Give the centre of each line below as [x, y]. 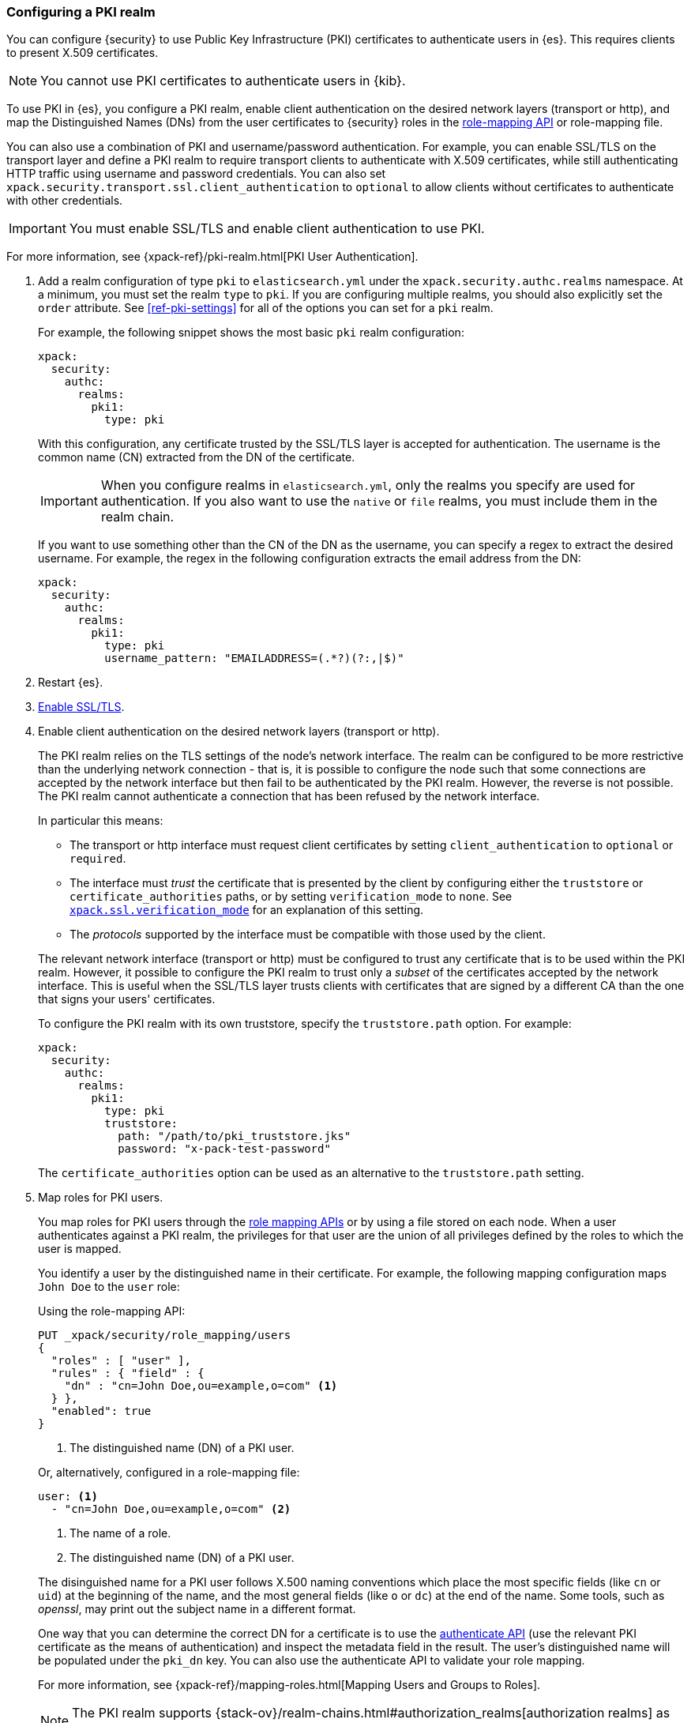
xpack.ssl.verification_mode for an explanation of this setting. [247, 910]
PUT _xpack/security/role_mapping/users [165, 1336]
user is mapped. [80, 1249]
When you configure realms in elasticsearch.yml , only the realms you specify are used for [368, 485]
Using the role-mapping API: [112, 1311]
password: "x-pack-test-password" [224, 1149]
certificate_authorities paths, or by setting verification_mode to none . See [291, 897]
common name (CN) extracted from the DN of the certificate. [197, 457]
